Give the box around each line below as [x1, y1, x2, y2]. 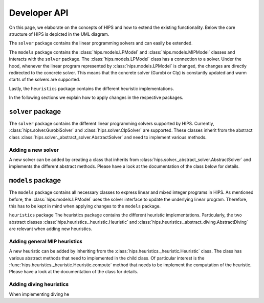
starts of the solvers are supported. [9, 76, 81, 83]
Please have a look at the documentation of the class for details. [9, 269, 138, 275]
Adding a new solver [9, 146, 59, 153]
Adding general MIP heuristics [9, 238, 83, 245]
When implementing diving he [9, 291, 69, 297]
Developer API [9, 7, 68, 18]
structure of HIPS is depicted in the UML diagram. [9, 31, 110, 37]
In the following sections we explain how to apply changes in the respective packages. [9, 94, 183, 100]
